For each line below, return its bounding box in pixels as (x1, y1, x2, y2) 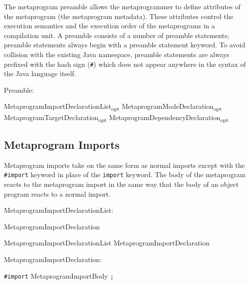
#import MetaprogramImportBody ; (4, 270, 114, 281)
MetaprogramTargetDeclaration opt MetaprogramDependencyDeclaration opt (4, 112, 229, 123)
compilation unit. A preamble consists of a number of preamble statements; (4, 30, 229, 40)
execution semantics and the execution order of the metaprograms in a (4, 20, 215, 31)
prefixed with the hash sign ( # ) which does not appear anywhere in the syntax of (4, 59, 246, 69)
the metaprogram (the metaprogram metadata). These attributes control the (4, 11, 233, 21)
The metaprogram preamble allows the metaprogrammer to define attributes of (4, 1, 241, 11)
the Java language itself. (4, 68, 76, 79)
